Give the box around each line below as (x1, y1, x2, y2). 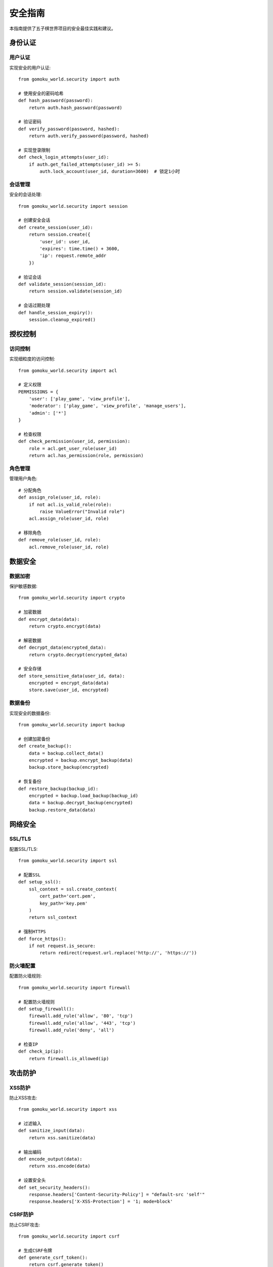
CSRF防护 (9, 1211, 34, 1218)
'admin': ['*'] (28, 410, 67, 416)
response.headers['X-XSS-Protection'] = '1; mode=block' (28, 1199, 173, 1205)
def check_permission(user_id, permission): (18, 438, 131, 444)
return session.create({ (28, 232, 90, 238)
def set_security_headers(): (18, 1184, 90, 1190)
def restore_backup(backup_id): (18, 786, 99, 792)
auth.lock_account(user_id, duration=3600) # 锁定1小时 (39, 169, 180, 174)
